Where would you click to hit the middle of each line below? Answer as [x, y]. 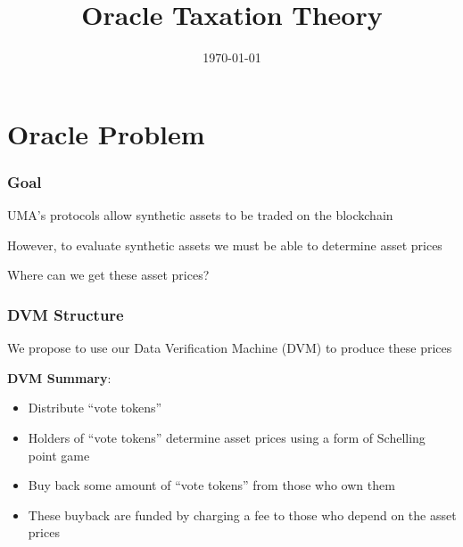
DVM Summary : [59, 377]
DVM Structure [66, 314]
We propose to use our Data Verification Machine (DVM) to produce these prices [230, 348]
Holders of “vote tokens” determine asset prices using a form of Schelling [227, 437]
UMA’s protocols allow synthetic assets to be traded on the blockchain [200, 215]
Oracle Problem [106, 133]
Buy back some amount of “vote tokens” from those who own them [211, 485]
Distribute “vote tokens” [95, 408]
